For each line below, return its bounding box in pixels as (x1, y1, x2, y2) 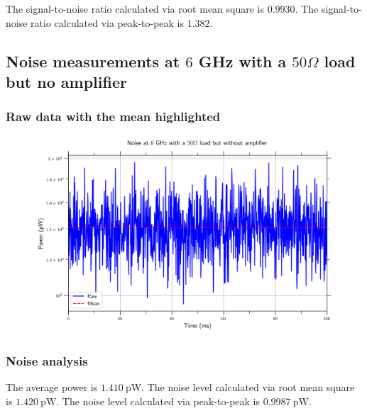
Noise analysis (6, 351, 88, 369)
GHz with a (198, 50, 287, 72)
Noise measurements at (6, 50, 180, 72)
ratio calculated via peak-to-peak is (31, 15, 185, 30)
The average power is (6, 380, 98, 395)
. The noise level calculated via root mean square (141, 380, 355, 395)
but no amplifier (6, 70, 127, 92)
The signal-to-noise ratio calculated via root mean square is (6, 1, 265, 16)
